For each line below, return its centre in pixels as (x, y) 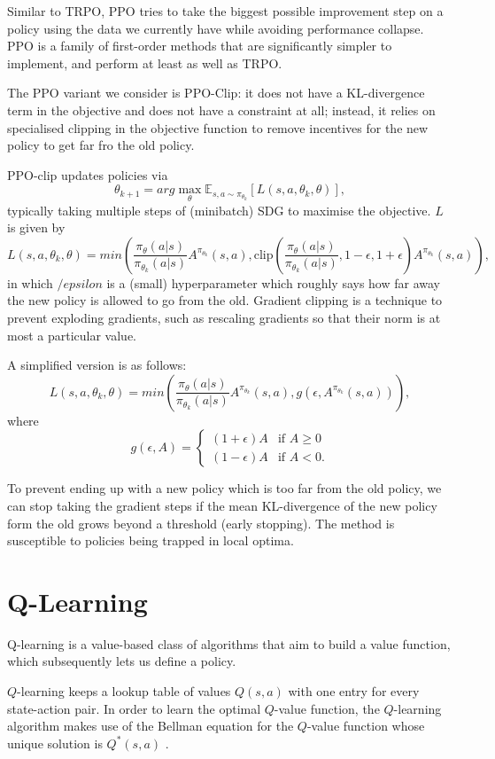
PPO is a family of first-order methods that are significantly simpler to (200, 46)
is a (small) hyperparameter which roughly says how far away (274, 282)
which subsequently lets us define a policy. (122, 661)
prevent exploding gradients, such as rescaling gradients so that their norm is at (224, 317)
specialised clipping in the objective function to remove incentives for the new (218, 127)
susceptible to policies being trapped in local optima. (151, 540)
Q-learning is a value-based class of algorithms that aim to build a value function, (229, 643)
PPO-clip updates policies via (88, 174)
